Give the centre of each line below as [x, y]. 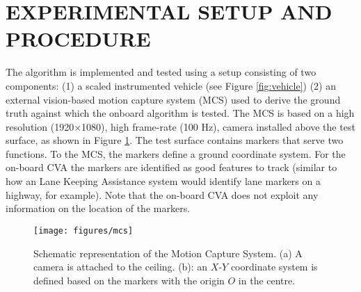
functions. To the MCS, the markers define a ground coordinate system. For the [176, 153]
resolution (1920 [40, 126]
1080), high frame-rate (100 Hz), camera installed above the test [218, 126]
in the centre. [267, 280]
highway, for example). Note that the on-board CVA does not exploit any [162, 194]
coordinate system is [274, 267]
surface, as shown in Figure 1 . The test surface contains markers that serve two [175, 140]
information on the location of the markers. [98, 208]
